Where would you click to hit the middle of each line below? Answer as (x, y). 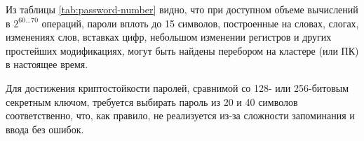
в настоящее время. (47, 64)
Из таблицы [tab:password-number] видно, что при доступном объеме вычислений (182, 9)
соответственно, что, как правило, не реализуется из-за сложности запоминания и (180, 115)
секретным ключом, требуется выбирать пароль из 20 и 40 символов (152, 101)
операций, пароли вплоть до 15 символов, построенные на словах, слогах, (200, 23)
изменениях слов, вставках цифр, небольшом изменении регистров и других (169, 37)
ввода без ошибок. (45, 129)
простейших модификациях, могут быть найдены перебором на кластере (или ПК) (182, 50)
